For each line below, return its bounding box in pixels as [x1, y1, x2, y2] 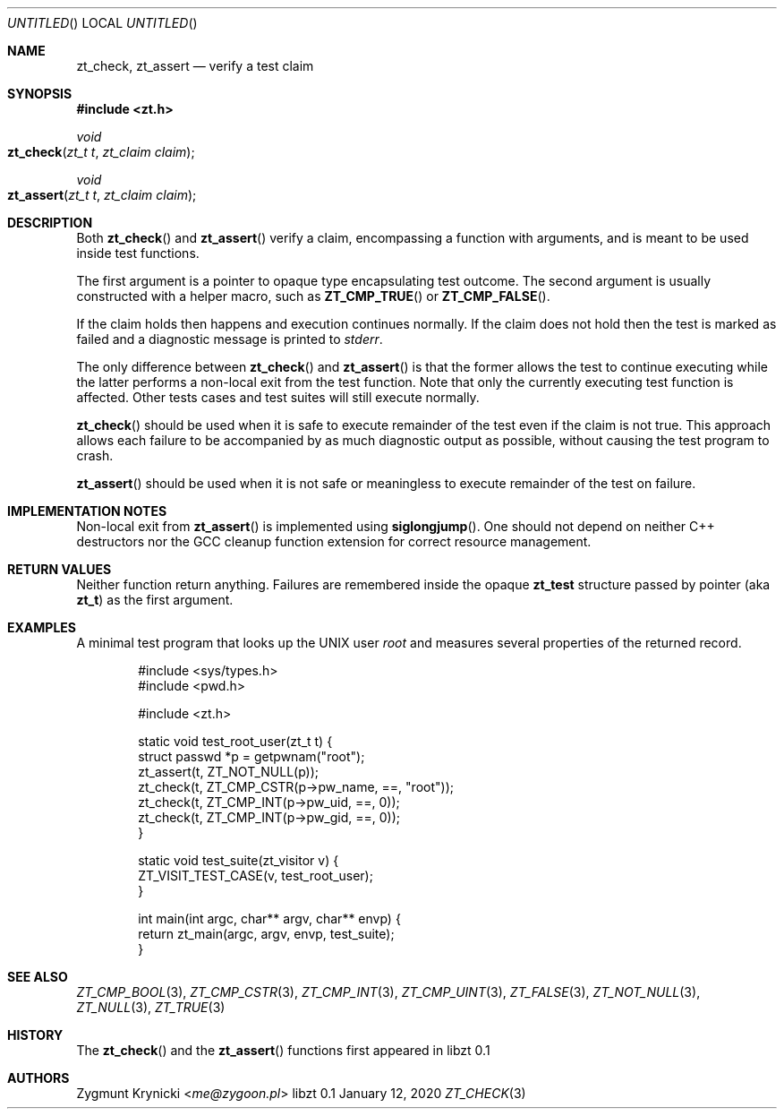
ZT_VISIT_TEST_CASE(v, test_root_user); [138, 868, 373, 883]
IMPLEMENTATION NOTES [7, 503, 167, 519]
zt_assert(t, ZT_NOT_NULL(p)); [138, 764, 320, 779]
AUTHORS [7, 1070, 70, 1086]
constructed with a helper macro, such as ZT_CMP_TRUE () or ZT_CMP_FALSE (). [76, 288, 550, 304]
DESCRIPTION [7, 215, 93, 230]
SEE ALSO [7, 969, 68, 984]
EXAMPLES [7, 620, 76, 635]
